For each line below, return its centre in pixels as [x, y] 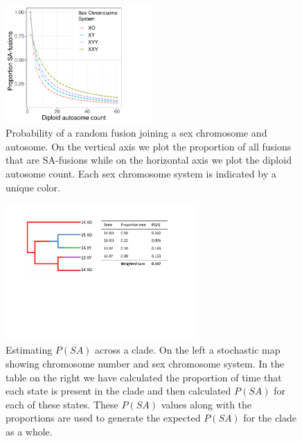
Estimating [29, 350]
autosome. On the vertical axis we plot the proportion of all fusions [149, 146]
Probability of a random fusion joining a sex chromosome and [136, 133]
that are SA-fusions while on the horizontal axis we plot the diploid [149, 160]
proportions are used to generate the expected [103, 418]
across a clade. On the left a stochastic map [188, 350]
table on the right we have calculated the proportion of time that [144, 377]
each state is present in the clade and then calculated [118, 391]
